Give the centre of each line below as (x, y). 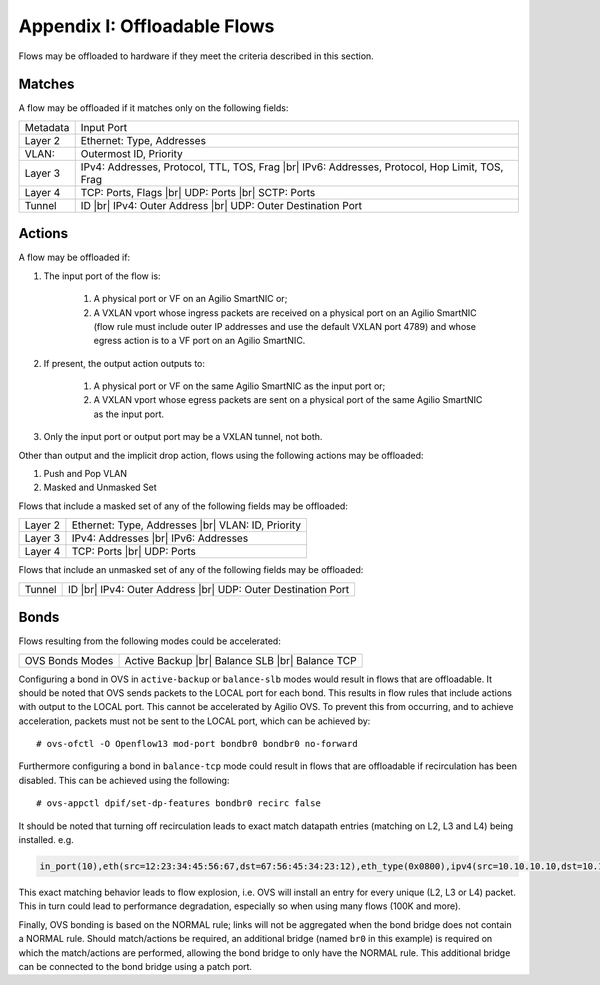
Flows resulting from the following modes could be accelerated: (150, 641)
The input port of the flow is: (102, 276)
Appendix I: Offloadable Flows (146, 26)
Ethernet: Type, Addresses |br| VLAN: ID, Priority (186, 525)
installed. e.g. (46, 840)
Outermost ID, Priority (132, 153)
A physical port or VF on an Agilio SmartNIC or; (190, 299)
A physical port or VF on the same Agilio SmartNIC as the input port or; (239, 386)
